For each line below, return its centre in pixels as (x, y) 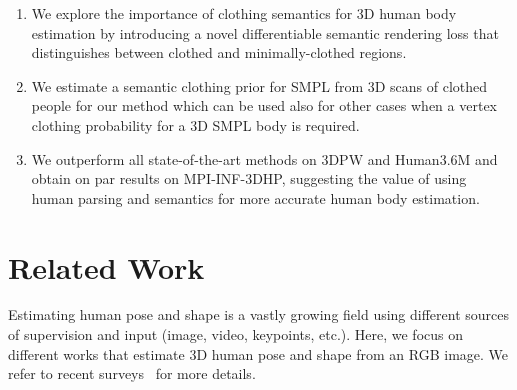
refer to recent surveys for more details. (132, 373)
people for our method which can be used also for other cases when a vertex (264, 105)
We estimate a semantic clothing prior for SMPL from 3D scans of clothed (259, 85)
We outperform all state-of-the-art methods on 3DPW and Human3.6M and (264, 158)
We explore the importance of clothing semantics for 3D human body (244, 13)
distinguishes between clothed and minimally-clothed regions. (219, 52)
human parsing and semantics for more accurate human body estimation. (255, 197)
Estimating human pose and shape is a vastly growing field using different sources (259, 314)
